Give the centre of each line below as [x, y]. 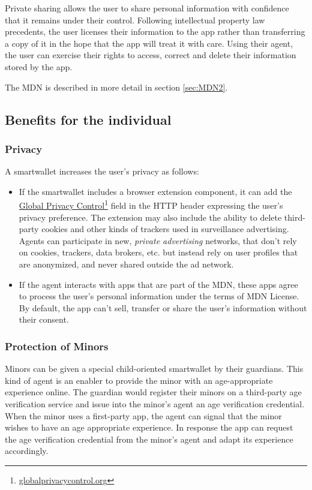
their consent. [44, 319]
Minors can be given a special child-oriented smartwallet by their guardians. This [154, 369]
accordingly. [27, 451]
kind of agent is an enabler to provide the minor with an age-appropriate [139, 380]
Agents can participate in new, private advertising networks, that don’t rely [158, 240]
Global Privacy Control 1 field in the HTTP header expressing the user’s [151, 204]
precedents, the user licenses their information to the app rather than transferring [155, 31]
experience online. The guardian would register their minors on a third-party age [153, 392]
